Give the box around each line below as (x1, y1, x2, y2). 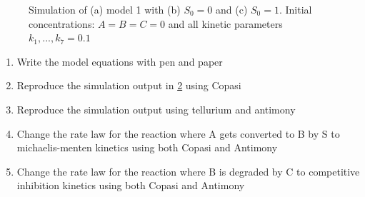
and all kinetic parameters (168, 16, 283, 31)
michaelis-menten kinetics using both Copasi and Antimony (16, 140, 278, 155)
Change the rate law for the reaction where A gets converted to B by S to (16, 126, 340, 141)
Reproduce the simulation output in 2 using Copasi (16, 78, 241, 93)
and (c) (216, 2, 248, 16)
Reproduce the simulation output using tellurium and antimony (16, 101, 296, 116)
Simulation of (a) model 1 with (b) (29, 2, 181, 16)
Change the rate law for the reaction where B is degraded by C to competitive (16, 163, 360, 178)
